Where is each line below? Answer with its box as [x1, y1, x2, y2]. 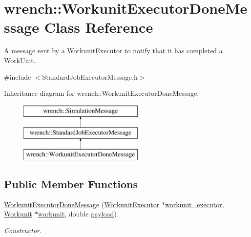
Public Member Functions [4, 176, 138, 192]
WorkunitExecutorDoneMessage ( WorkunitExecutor [4, 199, 160, 209]
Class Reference [44, 17, 153, 37]
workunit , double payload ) [38, 209, 117, 219]
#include [4, 71, 31, 82]
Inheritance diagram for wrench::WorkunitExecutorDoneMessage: [4, 88, 199, 98]
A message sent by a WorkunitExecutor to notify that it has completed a [4, 45, 223, 56]
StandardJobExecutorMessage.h [42, 71, 138, 82]
